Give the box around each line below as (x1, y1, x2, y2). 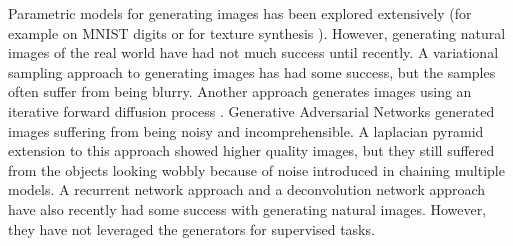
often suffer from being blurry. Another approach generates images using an (8, 81, 472, 102)
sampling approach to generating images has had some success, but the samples (8, 61, 496, 82)
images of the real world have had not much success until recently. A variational (8, 42, 499, 63)
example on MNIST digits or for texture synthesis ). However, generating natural (8, 22, 506, 43)
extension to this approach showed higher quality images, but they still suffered (8, 140, 495, 161)
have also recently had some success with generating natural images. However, (8, 198, 487, 219)
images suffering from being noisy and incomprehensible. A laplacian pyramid (8, 120, 484, 141)
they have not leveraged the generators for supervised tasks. (8, 218, 375, 239)
